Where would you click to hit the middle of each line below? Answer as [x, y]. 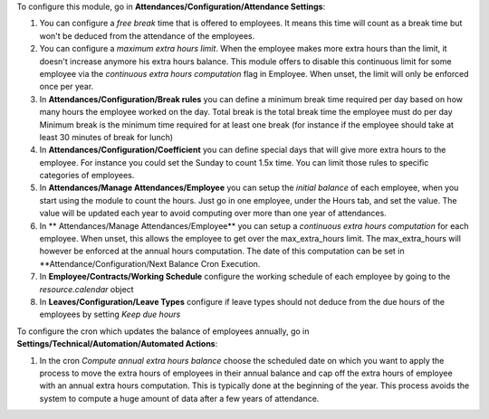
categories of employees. [87, 176]
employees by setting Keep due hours [110, 314]
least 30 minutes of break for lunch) [106, 137]
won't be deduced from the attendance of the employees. [147, 35]
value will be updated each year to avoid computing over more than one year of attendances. [213, 214]
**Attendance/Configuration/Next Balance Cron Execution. [150, 263]
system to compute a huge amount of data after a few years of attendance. [179, 398]
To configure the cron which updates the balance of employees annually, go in [163, 331]
